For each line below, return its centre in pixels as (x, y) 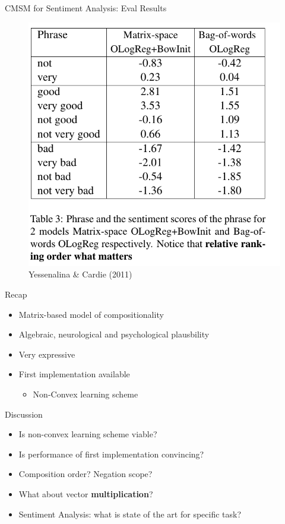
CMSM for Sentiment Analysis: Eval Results (86, 8)
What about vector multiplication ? (86, 493)
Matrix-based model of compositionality (91, 314)
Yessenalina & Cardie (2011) (80, 274)
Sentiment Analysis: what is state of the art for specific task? (130, 514)
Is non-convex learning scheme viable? (88, 434)
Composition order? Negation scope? (85, 474)
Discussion (24, 414)
